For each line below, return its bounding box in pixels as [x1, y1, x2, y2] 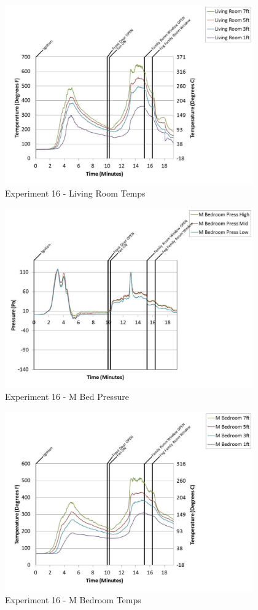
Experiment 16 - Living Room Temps [5, 187, 146, 200]
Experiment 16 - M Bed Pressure [5, 390, 129, 403]
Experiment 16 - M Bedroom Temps [5, 593, 141, 606]
